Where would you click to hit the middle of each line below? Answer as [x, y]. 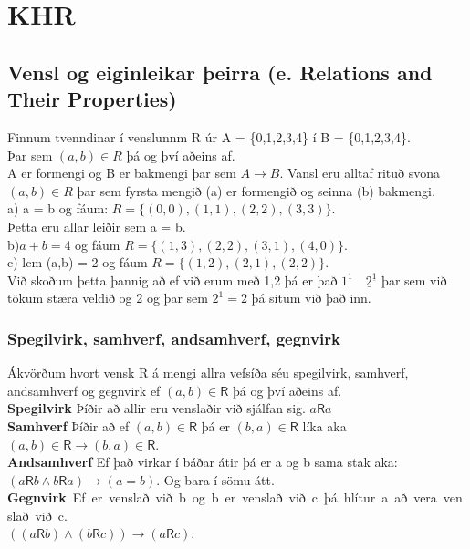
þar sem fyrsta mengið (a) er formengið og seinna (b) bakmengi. [256, 190]
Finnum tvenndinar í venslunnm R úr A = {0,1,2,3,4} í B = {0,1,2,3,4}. [209, 136]
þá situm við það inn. [311, 298]
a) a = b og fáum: [58, 208]
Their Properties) [92, 99]
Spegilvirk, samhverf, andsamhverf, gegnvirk [174, 338]
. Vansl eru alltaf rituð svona [360, 173]
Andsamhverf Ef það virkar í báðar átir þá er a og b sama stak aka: [203, 462]
